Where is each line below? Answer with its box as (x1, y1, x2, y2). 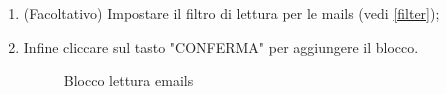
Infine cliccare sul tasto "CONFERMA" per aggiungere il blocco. (23, 36, 419, 57)
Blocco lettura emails (63, 70, 194, 91)
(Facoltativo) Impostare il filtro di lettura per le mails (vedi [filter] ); (23, 3, 440, 23)
